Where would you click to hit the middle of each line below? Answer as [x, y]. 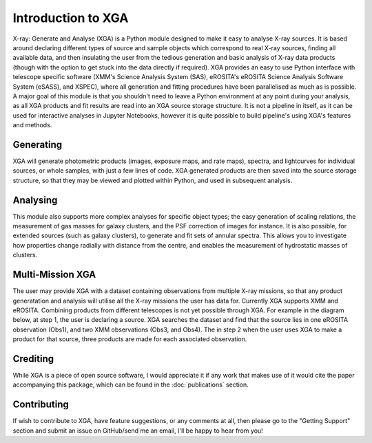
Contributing [41, 405]
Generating [38, 144]
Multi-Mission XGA [54, 275]
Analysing [35, 200]
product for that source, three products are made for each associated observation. [130, 339]
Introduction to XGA [71, 18]
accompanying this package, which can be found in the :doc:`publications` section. [131, 385]
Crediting [33, 359]
